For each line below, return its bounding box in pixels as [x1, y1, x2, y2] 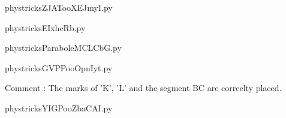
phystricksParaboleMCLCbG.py [5, 41, 122, 54]
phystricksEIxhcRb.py [5, 21, 86, 34]
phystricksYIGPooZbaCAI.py [5, 101, 113, 114]
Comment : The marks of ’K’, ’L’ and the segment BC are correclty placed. [5, 81, 282, 94]
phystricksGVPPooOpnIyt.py [5, 61, 113, 74]
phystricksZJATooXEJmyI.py [5, 1, 113, 13]
